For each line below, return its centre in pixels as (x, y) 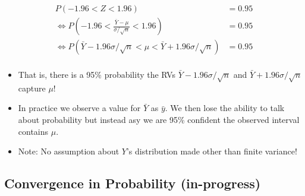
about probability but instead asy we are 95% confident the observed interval (159, 120)
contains (33, 131)
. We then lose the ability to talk (225, 108)
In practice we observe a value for (79, 108)
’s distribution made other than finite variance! (212, 151)
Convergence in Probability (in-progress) (133, 183)
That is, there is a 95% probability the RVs (97, 75)
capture (32, 88)
